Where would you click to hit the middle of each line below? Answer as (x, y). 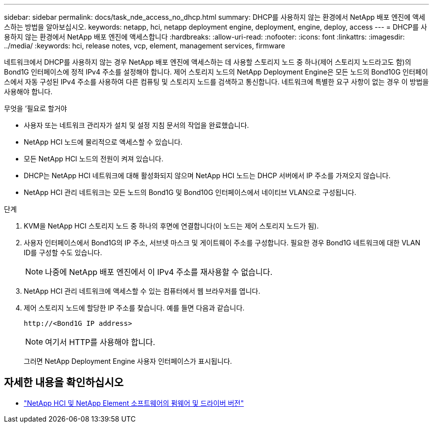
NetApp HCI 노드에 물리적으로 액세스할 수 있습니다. (103, 142)
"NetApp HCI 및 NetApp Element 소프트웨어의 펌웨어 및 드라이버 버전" (134, 403)
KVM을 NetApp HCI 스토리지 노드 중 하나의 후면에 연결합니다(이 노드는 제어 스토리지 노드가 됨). (171, 226)
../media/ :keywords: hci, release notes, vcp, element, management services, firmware (145, 46)
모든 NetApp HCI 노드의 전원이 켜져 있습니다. (94, 159)
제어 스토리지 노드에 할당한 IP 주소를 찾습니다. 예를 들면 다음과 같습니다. (134, 308)
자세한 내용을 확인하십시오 (64, 383)
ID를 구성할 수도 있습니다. (63, 252)
